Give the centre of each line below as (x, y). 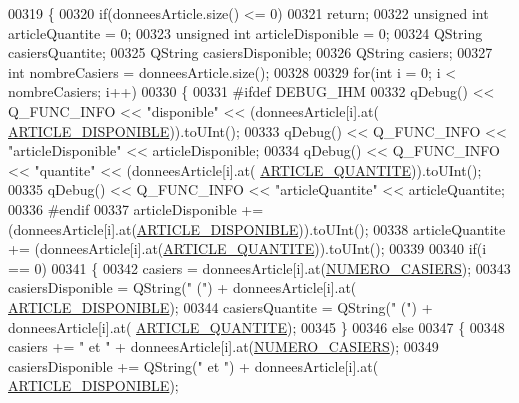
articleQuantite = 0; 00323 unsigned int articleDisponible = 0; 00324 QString (245, 32)
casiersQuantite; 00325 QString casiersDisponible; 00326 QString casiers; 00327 (250, 52)
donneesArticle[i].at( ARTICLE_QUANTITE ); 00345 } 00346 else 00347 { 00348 (256, 326)
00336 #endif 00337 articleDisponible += (136, 208)
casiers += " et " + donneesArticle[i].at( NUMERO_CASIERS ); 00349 (223, 346)
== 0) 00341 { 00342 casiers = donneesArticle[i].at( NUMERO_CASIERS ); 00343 (259, 267)
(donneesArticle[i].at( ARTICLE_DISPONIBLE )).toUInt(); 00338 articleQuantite (257, 228)
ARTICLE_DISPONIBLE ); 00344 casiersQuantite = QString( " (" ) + (220, 306)
